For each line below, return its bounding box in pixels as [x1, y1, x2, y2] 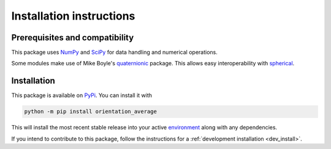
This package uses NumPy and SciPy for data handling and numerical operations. [11, 49, 218, 56]
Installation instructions [11, 9, 135, 23]
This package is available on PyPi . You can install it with [11, 92, 153, 99]
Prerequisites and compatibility [11, 32, 134, 43]
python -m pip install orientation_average [24, 108, 158, 115]
